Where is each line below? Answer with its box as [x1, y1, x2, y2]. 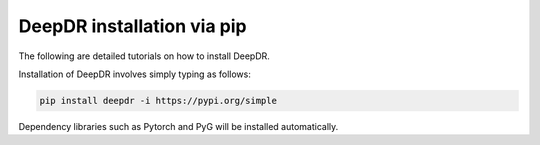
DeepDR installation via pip [18, 15, 247, 37]
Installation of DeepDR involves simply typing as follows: [18, 68, 252, 80]
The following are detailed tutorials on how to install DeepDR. [18, 50, 270, 62]
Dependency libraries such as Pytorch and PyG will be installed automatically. [18, 120, 339, 132]
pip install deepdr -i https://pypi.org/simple [39, 95, 277, 106]
